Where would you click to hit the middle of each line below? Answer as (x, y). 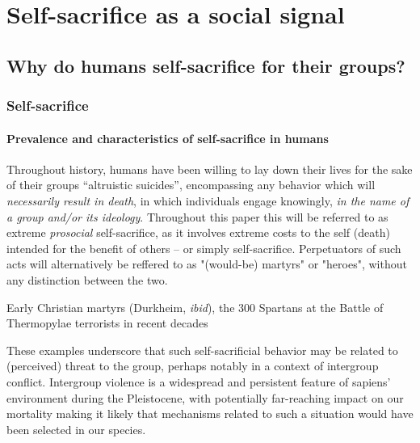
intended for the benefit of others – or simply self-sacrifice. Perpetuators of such (204, 248)
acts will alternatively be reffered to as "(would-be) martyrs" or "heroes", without (207, 264)
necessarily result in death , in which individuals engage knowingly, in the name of (208, 200)
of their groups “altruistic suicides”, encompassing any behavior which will (191, 185)
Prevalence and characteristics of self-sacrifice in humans (168, 138)
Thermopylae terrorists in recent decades (107, 323)
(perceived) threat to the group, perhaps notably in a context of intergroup (193, 366)
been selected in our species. (76, 429)
